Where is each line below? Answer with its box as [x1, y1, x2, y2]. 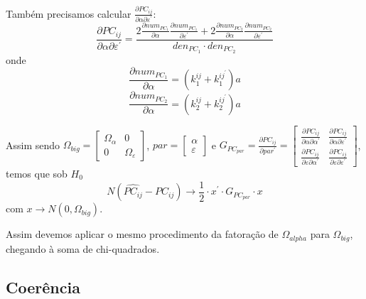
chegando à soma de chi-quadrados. [6, 241, 160, 256]
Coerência [6, 276, 80, 298]
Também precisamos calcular [6, 6, 131, 21]
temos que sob [6, 166, 68, 180]
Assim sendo [6, 137, 60, 152]
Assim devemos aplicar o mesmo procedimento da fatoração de [6, 227, 279, 241]
